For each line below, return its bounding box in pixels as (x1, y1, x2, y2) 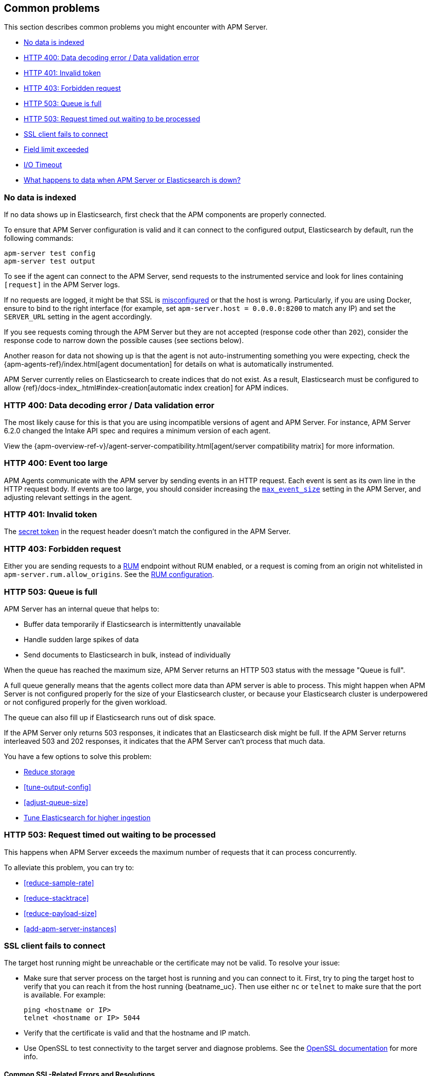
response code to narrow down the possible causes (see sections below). (4, 336, 244, 345)
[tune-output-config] (24, 782, 91, 791)
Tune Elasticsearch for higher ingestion (24, 813, 151, 822)
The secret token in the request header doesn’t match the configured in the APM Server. (4, 527, 291, 536)
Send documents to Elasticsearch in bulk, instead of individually (24, 650, 231, 659)
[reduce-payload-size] (24, 909, 97, 918)
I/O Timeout (24, 160, 62, 169)
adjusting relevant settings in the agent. (4, 493, 132, 501)
